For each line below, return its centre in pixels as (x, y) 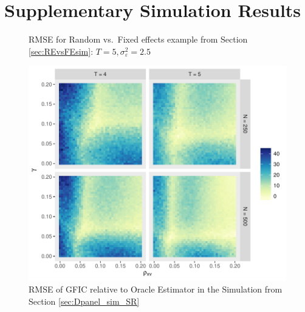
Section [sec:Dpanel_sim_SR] (84, 301)
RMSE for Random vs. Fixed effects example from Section (138, 39)
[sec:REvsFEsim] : (61, 51)
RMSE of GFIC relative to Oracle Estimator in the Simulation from (156, 289)
